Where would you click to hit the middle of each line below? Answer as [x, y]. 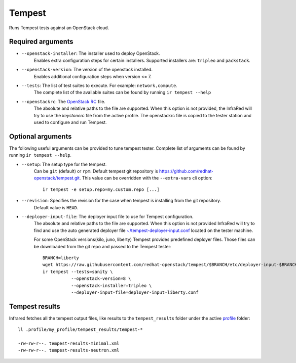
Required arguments [41, 42]
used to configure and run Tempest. [70, 122]
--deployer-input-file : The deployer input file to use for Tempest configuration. [108, 217]
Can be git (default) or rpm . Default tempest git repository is [96, 171]
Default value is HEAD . [56, 207]
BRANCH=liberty [61, 258]
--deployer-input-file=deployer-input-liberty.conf [135, 292]
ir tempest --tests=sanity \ [78, 272]
